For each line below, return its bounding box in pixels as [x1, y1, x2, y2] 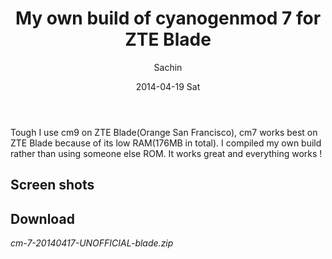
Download [10, 210, 75, 227]
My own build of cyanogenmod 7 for [14, 7, 322, 30]
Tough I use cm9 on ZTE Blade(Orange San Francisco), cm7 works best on [10, 126, 318, 138]
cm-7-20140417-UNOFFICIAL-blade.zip [10, 237, 174, 249]
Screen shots [10, 177, 95, 194]
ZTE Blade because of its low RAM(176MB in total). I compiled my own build [10, 137, 322, 149]
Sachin [153, 61, 183, 73]
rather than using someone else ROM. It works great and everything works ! [10, 147, 323, 159]
